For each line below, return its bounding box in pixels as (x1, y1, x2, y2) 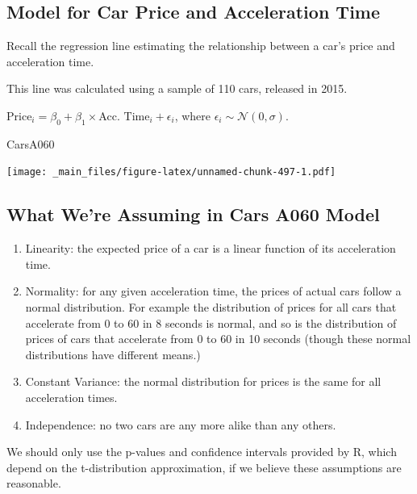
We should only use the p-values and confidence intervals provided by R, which (6, 443, 397, 460)
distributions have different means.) (25, 345, 201, 362)
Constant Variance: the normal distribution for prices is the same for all (25, 373, 382, 390)
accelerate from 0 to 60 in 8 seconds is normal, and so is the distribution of (25, 314, 397, 331)
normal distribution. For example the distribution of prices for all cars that (25, 299, 397, 316)
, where (174, 107, 211, 123)
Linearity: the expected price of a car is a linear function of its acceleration (25, 240, 396, 257)
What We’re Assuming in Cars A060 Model (6, 202, 380, 227)
